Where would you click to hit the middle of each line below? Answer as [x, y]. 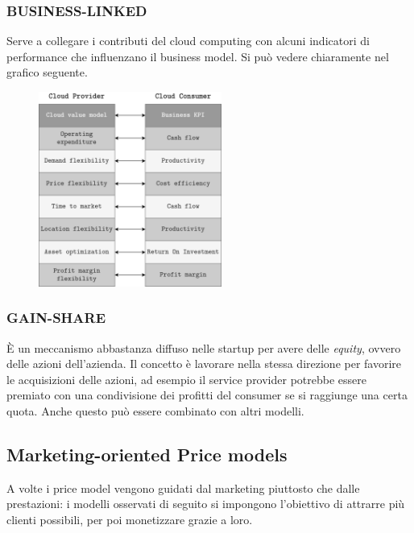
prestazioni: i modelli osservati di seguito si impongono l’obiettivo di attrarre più [206, 504]
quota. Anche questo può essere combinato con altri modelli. [155, 411]
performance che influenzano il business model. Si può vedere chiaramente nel [198, 56]
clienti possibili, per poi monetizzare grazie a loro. [130, 520]
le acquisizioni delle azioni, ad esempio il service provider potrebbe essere [186, 379]
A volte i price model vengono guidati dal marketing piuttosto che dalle [183, 488]
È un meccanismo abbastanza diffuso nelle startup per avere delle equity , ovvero [204, 347]
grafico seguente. [47, 72]
